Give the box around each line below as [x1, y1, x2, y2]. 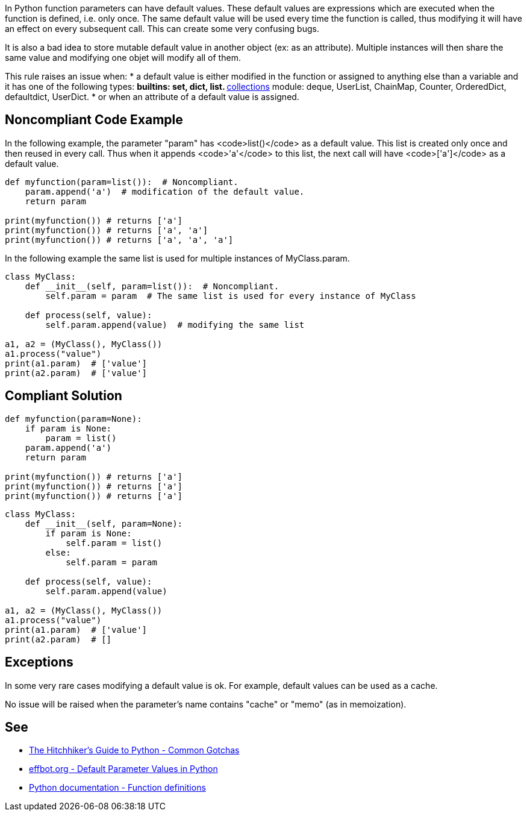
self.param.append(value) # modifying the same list [45, 319, 305, 330]
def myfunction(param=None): [5, 413, 142, 424]
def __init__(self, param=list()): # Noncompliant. [25, 281, 279, 291]
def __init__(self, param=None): [25, 518, 183, 529]
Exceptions [5, 654, 73, 670]
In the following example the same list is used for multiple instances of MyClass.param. [5, 253, 350, 263]
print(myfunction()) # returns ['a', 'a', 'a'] [5, 234, 234, 245]
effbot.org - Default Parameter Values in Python [29, 764, 218, 774]
